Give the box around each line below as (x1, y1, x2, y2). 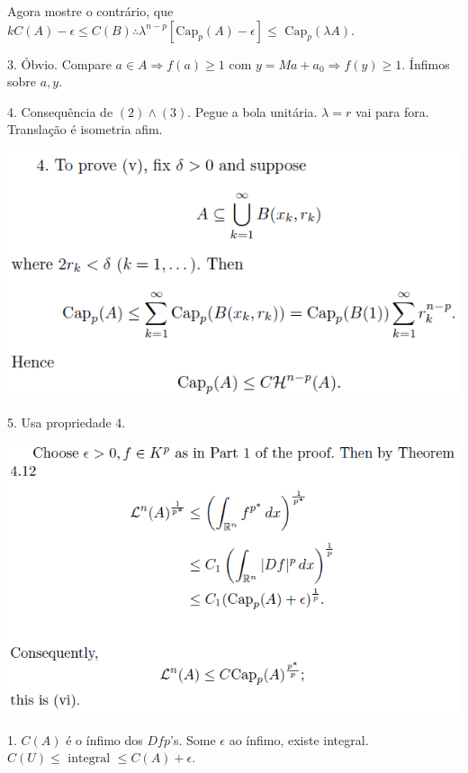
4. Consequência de (7, 102, 113, 121)
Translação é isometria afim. (7, 120, 163, 139)
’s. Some (170, 730, 216, 749)
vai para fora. (355, 102, 429, 121)
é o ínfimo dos (66, 730, 143, 749)
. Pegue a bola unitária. (187, 102, 318, 121)
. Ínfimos (401, 54, 450, 73)
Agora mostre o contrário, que (7, 2, 174, 20)
